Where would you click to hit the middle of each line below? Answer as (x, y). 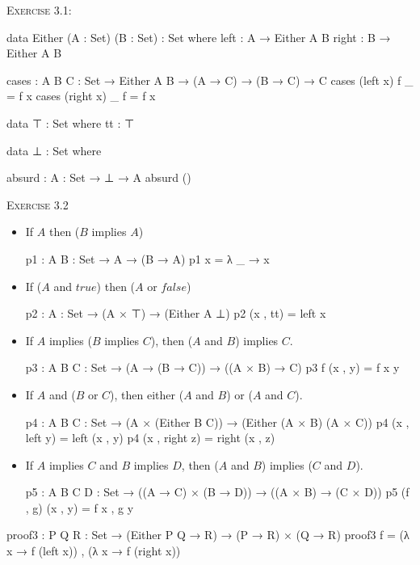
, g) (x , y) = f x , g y (80, 507)
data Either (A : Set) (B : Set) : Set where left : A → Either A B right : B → (199, 37)
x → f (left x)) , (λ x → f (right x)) (94, 551)
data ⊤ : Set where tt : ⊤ (71, 122)
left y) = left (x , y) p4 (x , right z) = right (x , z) (150, 438)
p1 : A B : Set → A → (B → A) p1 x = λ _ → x (147, 258)
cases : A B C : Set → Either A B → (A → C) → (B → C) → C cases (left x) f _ (210, 80)
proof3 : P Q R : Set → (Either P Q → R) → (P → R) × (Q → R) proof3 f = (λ (208, 535)
